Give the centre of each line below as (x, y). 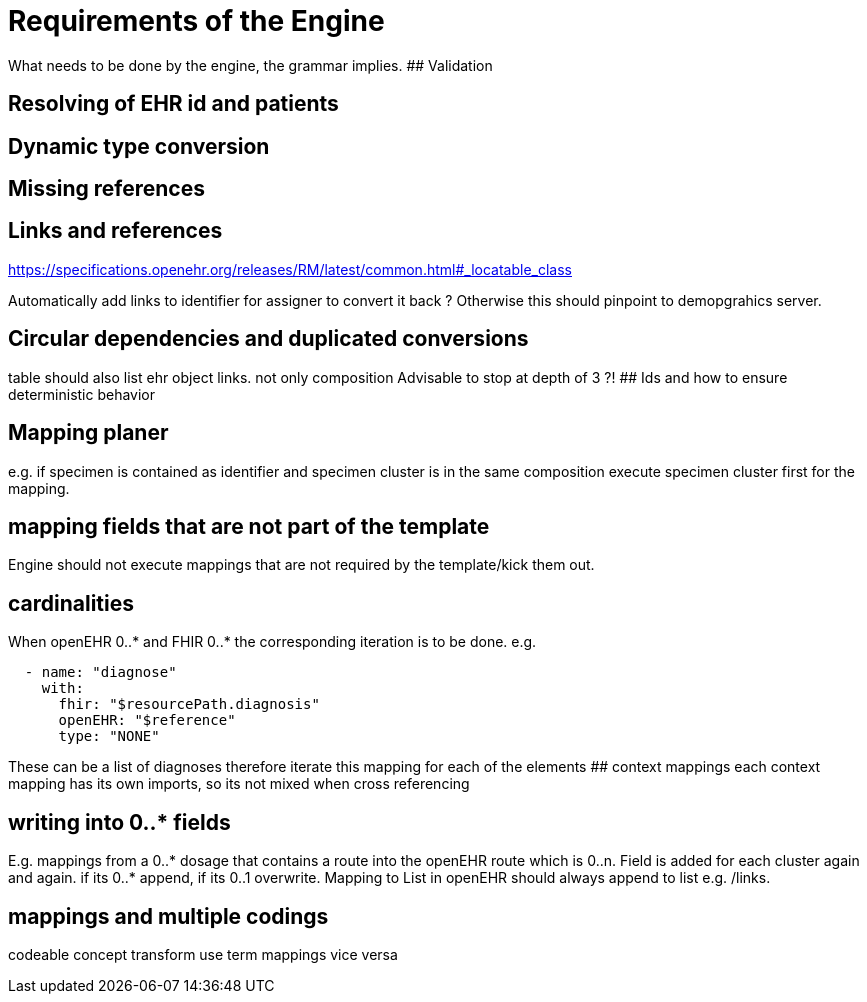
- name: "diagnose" (100, 672)
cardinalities (71, 603)
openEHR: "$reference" (147, 720)
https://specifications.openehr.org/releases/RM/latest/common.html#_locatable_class (290, 269)
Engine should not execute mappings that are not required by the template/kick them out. (301, 565)
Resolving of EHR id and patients (173, 104)
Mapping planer (88, 433)
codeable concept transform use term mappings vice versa (203, 954)
